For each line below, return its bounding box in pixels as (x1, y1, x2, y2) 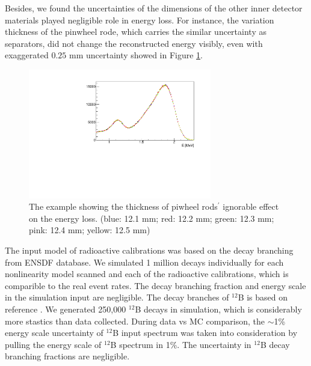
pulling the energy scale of (5, 338, 102, 350)
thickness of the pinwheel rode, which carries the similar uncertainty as (5, 25, 266, 38)
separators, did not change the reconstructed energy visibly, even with (5, 37, 263, 49)
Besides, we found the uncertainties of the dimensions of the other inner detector (5, 2, 303, 14)
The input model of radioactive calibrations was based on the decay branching (5, 244, 294, 257)
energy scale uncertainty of (5, 326, 103, 339)
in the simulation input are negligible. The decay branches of (5, 291, 229, 303)
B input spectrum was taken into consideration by (112, 326, 298, 339)
